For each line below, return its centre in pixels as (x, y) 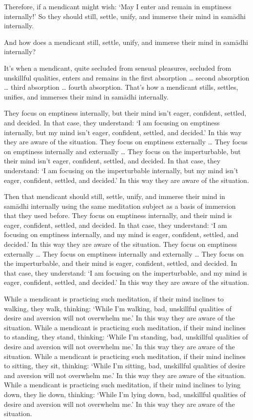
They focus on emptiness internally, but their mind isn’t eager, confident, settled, (125, 113)
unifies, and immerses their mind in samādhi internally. (86, 96)
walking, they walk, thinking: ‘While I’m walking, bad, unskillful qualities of (118, 308)
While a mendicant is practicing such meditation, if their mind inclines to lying (122, 385)
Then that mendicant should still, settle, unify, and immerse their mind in (115, 196)
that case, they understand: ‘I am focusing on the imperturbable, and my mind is (126, 272)
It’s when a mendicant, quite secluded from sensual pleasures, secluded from (118, 68)
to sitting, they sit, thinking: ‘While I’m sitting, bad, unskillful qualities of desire (125, 366)
